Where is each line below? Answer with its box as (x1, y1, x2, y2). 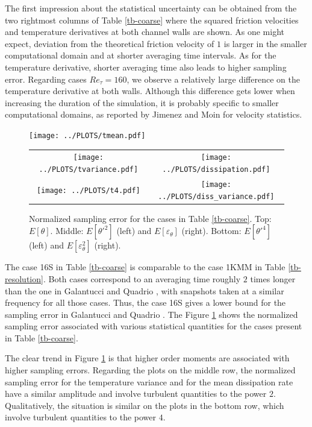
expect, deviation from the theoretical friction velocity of (5, 37, 214, 49)
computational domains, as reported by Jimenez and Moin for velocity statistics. (5, 108, 302, 121)
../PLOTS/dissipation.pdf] (162, 165, 270, 174)
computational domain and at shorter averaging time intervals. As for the (5, 49, 276, 62)
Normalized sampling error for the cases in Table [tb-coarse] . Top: (29, 212, 272, 224)
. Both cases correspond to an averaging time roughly (43, 272, 241, 285)
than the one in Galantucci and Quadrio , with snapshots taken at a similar (5, 284, 284, 297)
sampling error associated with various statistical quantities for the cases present (5, 320, 302, 332)
